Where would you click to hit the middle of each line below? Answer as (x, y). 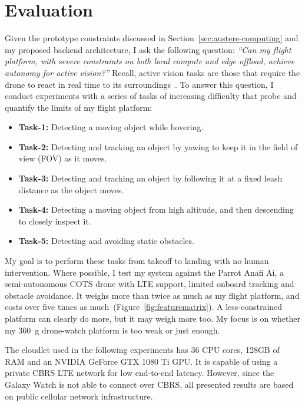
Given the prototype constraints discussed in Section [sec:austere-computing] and (152, 38)
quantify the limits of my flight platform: (79, 107)
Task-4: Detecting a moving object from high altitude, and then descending (156, 209)
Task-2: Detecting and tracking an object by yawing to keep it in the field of (158, 146)
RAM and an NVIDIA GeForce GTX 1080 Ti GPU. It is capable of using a (141, 361)
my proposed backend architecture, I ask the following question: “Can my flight (148, 49)
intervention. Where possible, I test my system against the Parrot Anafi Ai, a (145, 272)
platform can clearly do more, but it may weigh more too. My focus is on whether (152, 318)
